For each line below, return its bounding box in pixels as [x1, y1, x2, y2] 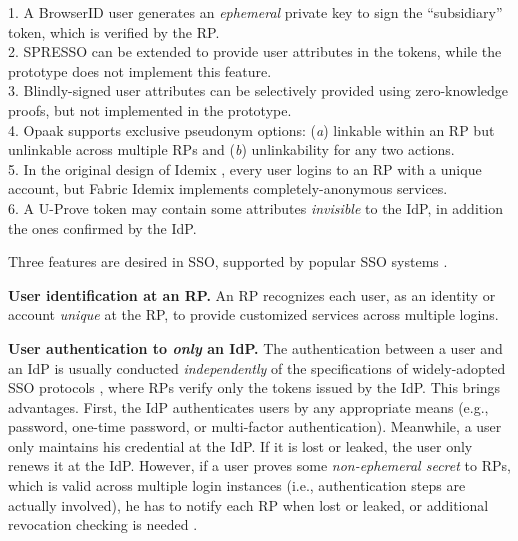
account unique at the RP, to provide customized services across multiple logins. [8, 304, 499, 325]
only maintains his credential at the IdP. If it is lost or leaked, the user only [8, 435, 473, 456]
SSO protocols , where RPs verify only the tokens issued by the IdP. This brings [8, 377, 501, 398]
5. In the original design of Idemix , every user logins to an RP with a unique [8, 158, 482, 179]
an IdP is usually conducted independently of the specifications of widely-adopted [8, 357, 506, 378]
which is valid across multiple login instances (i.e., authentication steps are [8, 475, 466, 496]
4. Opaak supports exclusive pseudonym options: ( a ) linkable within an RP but [8, 119, 495, 140]
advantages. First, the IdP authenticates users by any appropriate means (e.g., [8, 396, 489, 417]
